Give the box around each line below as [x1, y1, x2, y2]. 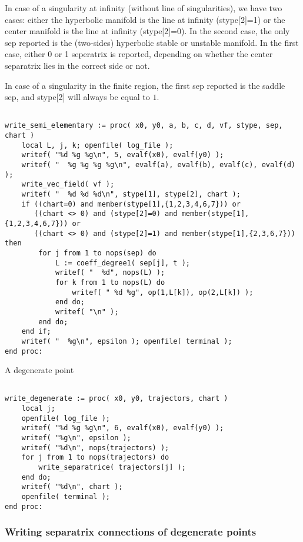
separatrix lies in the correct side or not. [5, 59, 150, 71]
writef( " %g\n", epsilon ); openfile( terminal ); [21, 337, 232, 345]
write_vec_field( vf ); [21, 180, 115, 189]
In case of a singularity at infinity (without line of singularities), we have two [5, 2, 282, 14]
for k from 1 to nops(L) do [55, 278, 165, 287]
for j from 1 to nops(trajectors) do [21, 453, 169, 462]
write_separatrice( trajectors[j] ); [38, 463, 186, 471]
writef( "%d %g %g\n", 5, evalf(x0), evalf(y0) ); [21, 151, 224, 159]
